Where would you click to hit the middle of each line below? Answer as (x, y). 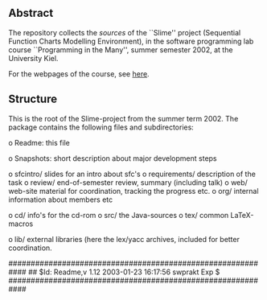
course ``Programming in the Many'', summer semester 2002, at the (121, 49)
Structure (33, 99)
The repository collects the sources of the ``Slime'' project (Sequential (125, 32)
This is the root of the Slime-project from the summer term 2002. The (123, 118)
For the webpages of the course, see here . (79, 74)
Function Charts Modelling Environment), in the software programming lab (131, 41)
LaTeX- (242, 215)
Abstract (31, 13)
